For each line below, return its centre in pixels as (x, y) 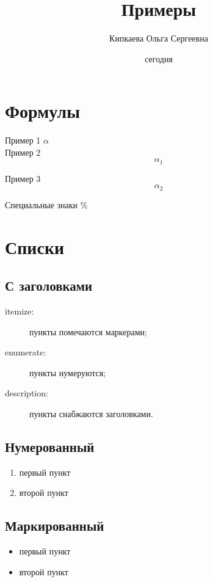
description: (27, 393)
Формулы (43, 111)
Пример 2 (23, 152)
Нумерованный (50, 447)
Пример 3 (23, 178)
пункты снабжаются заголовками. (91, 414)
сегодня (159, 58)
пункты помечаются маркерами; (88, 331)
